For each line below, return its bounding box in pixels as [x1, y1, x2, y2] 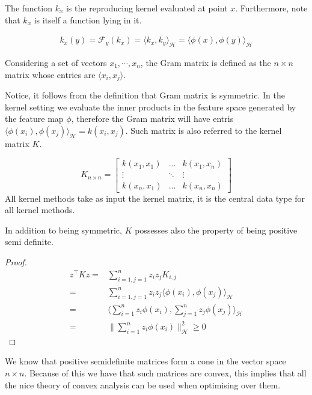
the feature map [5, 112, 64, 125]
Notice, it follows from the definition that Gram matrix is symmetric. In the [5, 89, 285, 101]
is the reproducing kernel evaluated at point [66, 2, 228, 14]
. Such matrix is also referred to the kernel [125, 124, 282, 136]
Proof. [5, 255, 27, 268]
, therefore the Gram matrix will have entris [71, 112, 234, 125]
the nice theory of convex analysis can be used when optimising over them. [5, 378, 281, 391]
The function [5, 2, 52, 14]
